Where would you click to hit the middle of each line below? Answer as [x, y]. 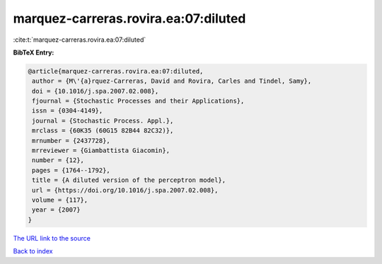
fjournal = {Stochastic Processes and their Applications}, [138, 101]
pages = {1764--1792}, [71, 170]
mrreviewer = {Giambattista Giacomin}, [101, 151]
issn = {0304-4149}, [68, 111]
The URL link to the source [52, 238]
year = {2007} [56, 210]
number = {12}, [58, 160]
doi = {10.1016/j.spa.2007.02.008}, [95, 91]
